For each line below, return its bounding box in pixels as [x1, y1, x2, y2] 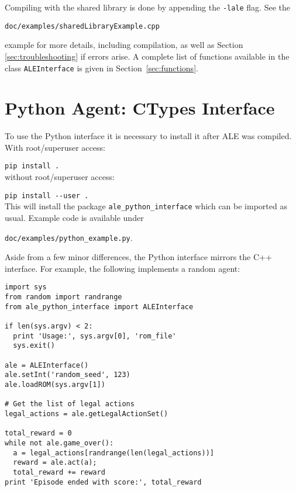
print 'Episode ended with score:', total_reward [5, 478, 202, 486]
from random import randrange [5, 293, 122, 302]
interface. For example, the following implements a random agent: [5, 262, 240, 274]
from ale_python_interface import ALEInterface [5, 302, 194, 311]
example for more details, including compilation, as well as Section [5, 39, 243, 51]
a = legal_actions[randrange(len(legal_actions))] [13, 448, 214, 457]
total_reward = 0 [5, 429, 72, 438]
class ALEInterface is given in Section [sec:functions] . [5, 61, 198, 74]
